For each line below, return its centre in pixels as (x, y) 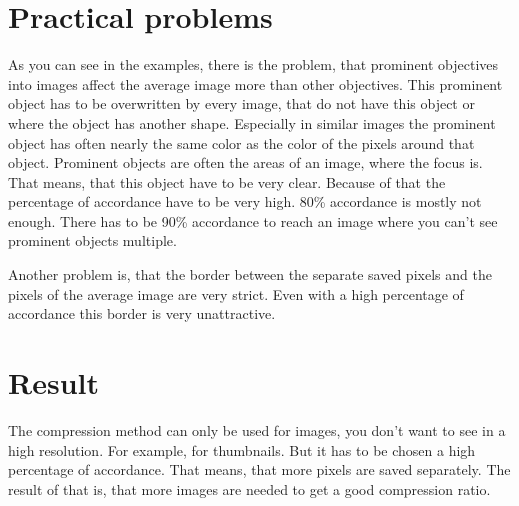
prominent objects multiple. (92, 240)
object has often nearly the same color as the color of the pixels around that (241, 142)
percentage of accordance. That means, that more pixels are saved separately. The (259, 469)
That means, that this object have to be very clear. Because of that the (227, 181)
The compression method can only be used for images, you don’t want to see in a (257, 429)
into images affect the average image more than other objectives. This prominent (255, 83)
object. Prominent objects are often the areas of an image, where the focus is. (245, 162)
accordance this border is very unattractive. (142, 313)
